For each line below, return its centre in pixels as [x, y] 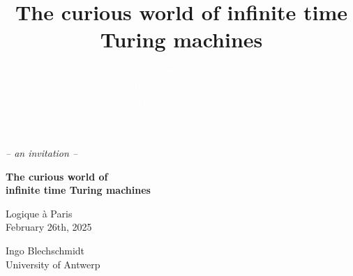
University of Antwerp [53, 264]
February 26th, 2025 [49, 227]
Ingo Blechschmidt [45, 251]
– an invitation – [42, 153]
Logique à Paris [39, 213]
